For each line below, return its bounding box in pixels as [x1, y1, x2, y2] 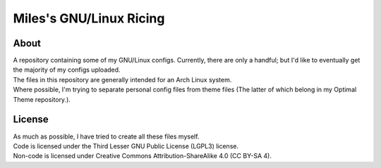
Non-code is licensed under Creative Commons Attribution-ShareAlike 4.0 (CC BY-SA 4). [13, 152, 272, 160]
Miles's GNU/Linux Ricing [13, 11, 165, 26]
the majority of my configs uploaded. [13, 65, 121, 74]
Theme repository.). [13, 95, 71, 103]
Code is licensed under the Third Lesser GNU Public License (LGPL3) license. [13, 141, 239, 150]
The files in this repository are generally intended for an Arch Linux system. [13, 75, 232, 84]
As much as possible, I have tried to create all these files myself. [13, 132, 200, 141]
